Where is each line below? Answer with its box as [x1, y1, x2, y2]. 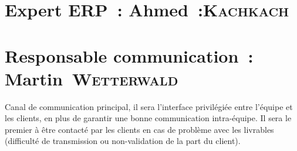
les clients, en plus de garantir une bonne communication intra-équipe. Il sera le [5, 112, 292, 124]
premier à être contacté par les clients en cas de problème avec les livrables [5, 123, 274, 135]
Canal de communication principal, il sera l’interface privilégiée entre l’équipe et [5, 100, 293, 112]
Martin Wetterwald [5, 66, 178, 90]
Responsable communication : [5, 43, 254, 67]
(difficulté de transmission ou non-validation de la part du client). [5, 135, 241, 147]
